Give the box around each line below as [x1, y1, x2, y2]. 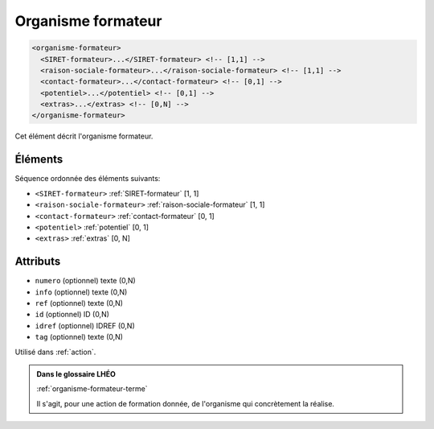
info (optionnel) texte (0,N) [35, 287, 128, 297]
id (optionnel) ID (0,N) [35, 310, 110, 320]
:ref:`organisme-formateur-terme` [36, 384, 148, 394]
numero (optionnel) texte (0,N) [35, 276, 136, 286]
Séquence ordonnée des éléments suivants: [14, 174, 161, 184]
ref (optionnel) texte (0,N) [35, 299, 124, 308]
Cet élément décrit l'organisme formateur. [14, 131, 154, 141]
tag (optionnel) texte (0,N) [35, 332, 124, 342]
